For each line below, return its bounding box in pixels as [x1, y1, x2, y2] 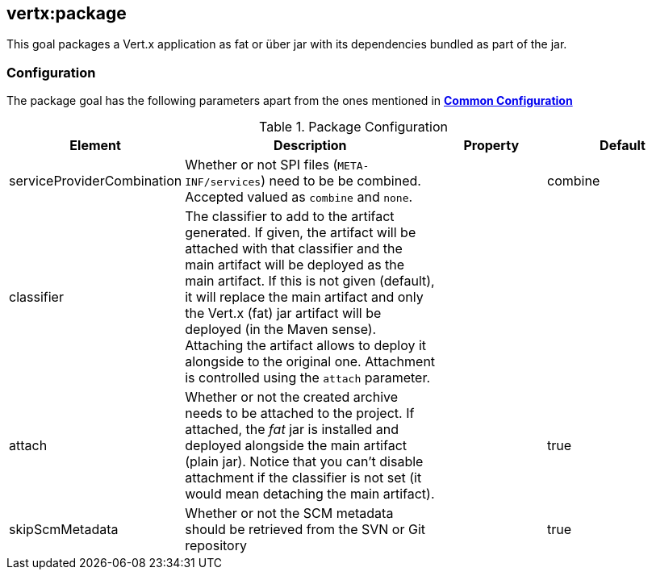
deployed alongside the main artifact [185, 437, 407, 454]
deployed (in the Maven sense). [185, 321, 377, 338]
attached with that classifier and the [185, 240, 403, 257]
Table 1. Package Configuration [259, 119, 448, 136]
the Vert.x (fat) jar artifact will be [185, 305, 382, 322]
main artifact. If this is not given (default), [185, 273, 435, 290]
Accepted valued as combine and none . [185, 189, 413, 206]
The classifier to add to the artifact [185, 208, 395, 225]
